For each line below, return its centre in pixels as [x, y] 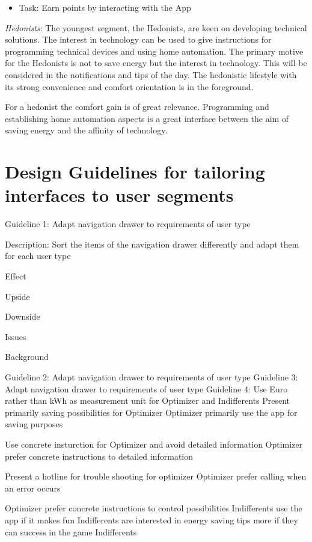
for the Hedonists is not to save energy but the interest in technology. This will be [156, 63]
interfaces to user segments [119, 195]
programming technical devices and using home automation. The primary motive [154, 51]
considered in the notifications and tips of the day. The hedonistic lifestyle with [151, 74]
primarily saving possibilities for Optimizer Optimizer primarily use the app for [151, 412]
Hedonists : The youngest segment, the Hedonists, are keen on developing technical [156, 27]
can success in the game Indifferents [71, 531]
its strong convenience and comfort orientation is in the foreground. [129, 86]
